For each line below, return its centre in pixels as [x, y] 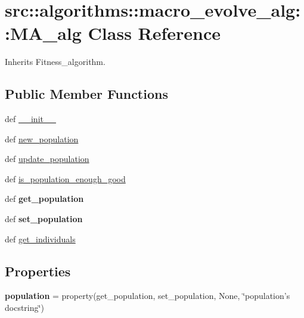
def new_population [42, 138]
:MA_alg [43, 33]
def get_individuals [40, 238]
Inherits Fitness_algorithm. [55, 62]
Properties [38, 271]
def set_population [44, 219]
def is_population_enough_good [65, 178]
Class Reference [154, 33]
